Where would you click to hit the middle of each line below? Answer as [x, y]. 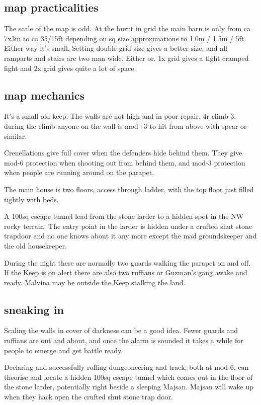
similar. [16, 136]
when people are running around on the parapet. [79, 172]
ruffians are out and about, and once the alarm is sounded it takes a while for [124, 340]
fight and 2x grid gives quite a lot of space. [70, 68]
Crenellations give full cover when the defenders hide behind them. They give [123, 153]
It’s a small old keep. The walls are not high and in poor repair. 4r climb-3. [120, 116]
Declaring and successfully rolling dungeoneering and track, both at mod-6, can [126, 367]
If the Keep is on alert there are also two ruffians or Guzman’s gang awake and [126, 272]
